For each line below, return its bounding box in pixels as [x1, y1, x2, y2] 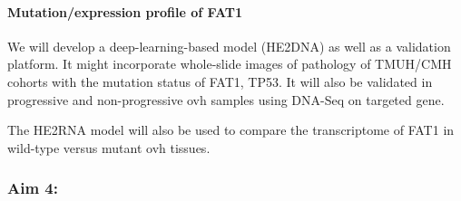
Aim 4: [7, 177, 58, 199]
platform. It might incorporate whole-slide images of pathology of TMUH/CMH [7, 54, 452, 73]
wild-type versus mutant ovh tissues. [7, 138, 211, 157]
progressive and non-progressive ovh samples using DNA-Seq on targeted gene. [7, 90, 445, 109]
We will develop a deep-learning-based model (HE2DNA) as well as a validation [7, 36, 451, 55]
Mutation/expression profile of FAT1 [7, 2, 242, 21]
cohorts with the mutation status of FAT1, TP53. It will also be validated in [7, 72, 433, 91]
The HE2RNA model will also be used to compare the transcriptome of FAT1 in [7, 120, 455, 139]
